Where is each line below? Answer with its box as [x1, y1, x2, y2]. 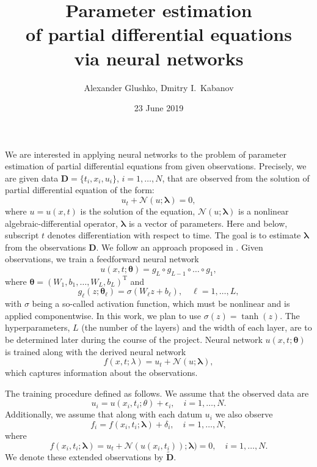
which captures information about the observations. [5, 366, 198, 379]
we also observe [215, 408, 273, 421]
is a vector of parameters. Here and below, [128, 216, 288, 229]
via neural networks [74, 45, 244, 70]
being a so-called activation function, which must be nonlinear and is [32, 297, 290, 310]
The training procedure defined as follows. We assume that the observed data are [5, 386, 309, 399]
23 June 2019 [134, 101, 184, 114]
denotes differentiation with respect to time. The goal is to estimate [47, 229, 301, 241]
